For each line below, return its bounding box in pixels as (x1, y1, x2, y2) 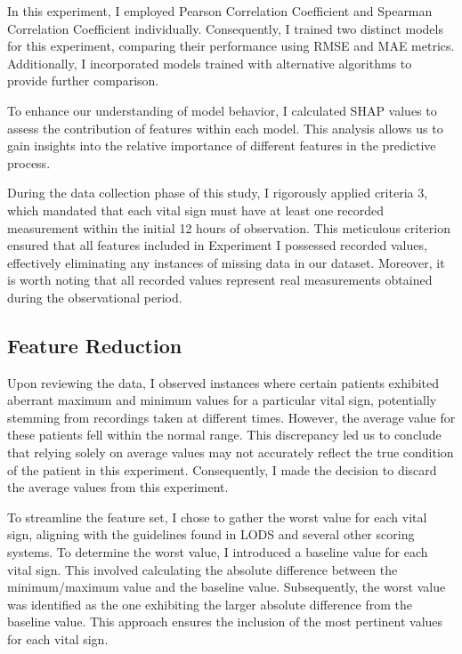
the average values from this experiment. (7, 478, 229, 497)
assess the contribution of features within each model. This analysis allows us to (7, 118, 443, 137)
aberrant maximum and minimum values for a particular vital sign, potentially (7, 391, 437, 409)
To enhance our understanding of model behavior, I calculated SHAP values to (7, 101, 437, 119)
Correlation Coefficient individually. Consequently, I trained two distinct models (7, 19, 443, 37)
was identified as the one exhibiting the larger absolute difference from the (7, 594, 412, 613)
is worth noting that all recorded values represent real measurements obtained (7, 270, 433, 289)
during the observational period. (7, 287, 182, 306)
